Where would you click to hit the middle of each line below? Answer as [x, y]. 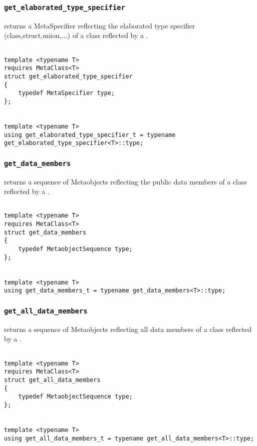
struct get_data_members [45, 232]
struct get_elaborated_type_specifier [68, 76]
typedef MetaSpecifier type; [66, 93]
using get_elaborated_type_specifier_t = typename [90, 135]
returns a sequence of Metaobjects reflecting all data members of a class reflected [128, 329]
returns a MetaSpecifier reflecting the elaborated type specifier [100, 25]
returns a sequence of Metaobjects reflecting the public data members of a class [126, 181]
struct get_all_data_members [52, 380]
